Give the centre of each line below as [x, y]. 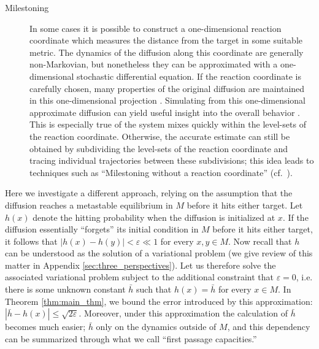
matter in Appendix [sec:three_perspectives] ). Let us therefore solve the [140, 265]
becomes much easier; [45, 327]
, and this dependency [269, 327]
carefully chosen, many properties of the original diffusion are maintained [167, 88]
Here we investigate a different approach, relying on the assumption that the [149, 193]
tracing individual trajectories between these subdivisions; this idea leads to [172, 160]
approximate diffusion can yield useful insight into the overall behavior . [165, 112]
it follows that [31, 241]
